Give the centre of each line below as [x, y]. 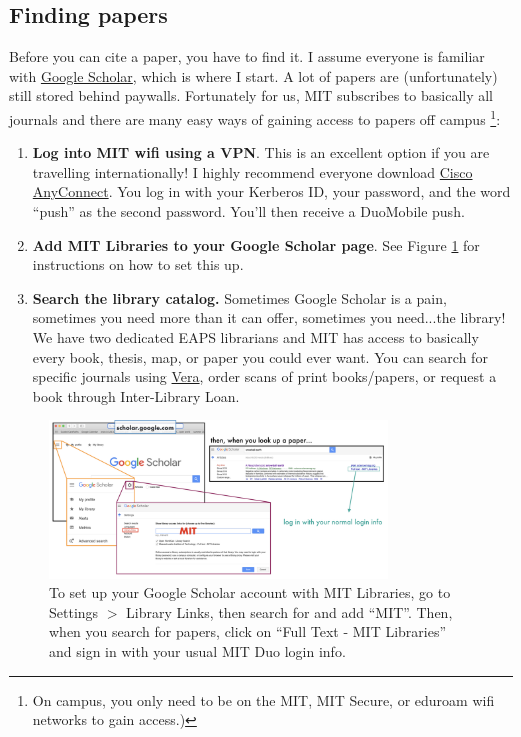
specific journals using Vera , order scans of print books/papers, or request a [264, 376]
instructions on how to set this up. [138, 264]
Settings [74, 611]
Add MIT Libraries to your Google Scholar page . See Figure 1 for [256, 244]
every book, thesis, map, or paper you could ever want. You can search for [260, 356]
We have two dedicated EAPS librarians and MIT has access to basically [255, 336]
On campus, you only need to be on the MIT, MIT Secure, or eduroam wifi [263, 699]
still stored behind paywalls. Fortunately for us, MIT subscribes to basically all [251, 95]
